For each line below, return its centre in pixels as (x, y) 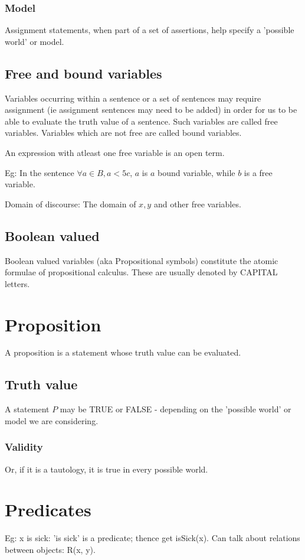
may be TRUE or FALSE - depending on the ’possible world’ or (176, 409)
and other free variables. (197, 204)
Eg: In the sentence (40, 172)
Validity (24, 447)
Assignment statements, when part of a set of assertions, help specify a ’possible (150, 30)
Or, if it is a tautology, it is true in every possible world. (106, 469)
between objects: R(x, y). (50, 549)
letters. (17, 283)
